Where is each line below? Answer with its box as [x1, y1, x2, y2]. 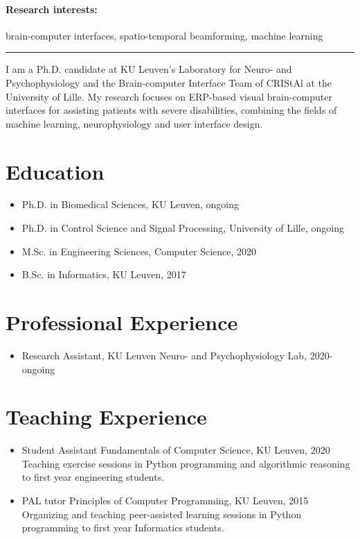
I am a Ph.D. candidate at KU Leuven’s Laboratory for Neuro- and [6, 62, 292, 76]
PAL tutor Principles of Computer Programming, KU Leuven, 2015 [21, 493, 309, 508]
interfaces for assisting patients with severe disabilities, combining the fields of [6, 103, 337, 117]
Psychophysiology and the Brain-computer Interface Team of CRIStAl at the [6, 75, 332, 89]
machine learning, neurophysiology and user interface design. [6, 116, 263, 130]
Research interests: [6, 1, 98, 16]
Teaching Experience [6, 402, 207, 431]
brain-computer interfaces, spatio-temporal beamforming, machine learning [6, 28, 323, 42]
